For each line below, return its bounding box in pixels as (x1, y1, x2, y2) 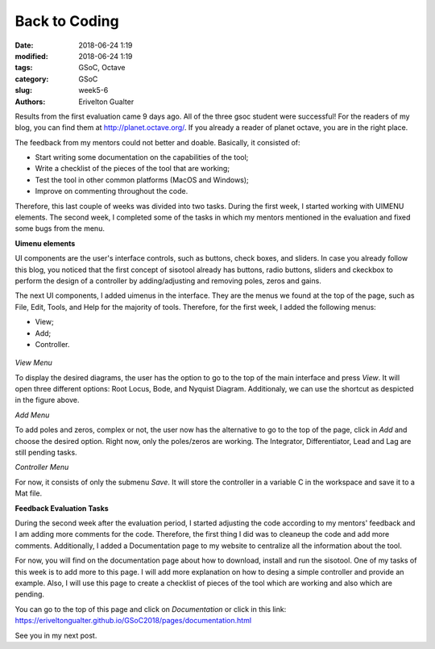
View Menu (14, 358, 52, 367)
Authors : (14, 97, 46, 107)
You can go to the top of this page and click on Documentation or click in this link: (14, 604, 287, 613)
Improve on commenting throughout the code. (35, 186, 188, 196)
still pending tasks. (14, 448, 77, 458)
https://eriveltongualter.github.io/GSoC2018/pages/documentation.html (14, 616, 252, 626)
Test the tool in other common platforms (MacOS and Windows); (35, 174, 249, 185)
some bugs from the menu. (14, 224, 105, 233)
